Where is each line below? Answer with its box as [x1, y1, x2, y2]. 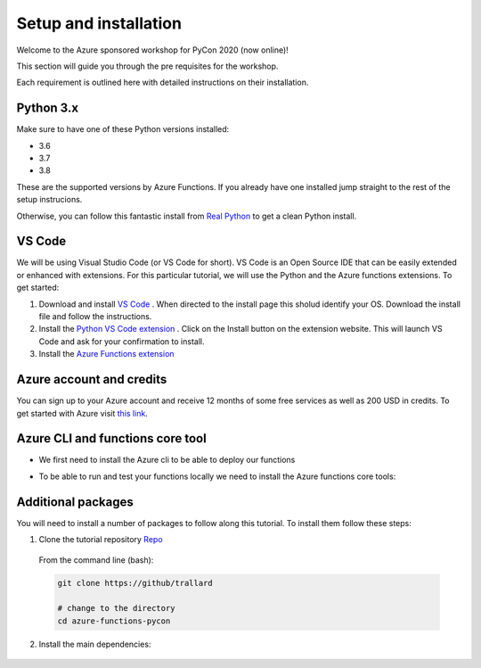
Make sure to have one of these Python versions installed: [16, 124, 230, 135]
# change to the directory [57, 603, 175, 614]
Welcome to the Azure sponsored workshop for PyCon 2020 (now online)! [16, 45, 289, 55]
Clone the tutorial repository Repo [38, 534, 164, 545]
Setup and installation [16, 13, 183, 33]
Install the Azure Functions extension [38, 349, 175, 359]
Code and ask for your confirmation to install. [38, 335, 205, 347]
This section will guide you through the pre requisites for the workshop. [16, 61, 279, 71]
